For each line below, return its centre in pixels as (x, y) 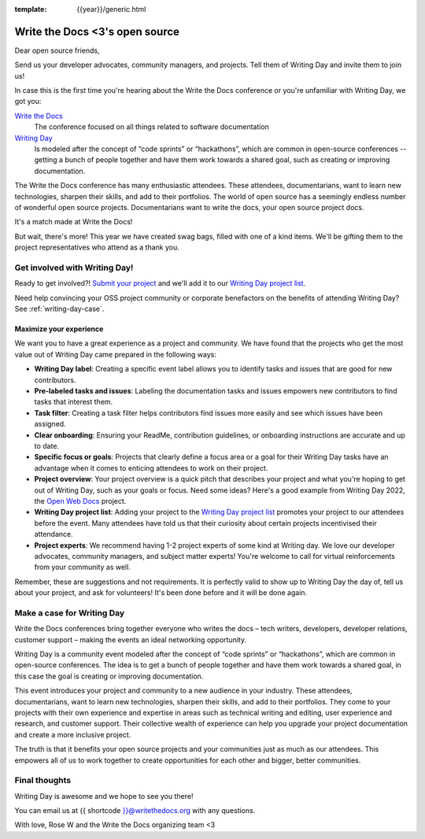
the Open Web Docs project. (80, 501)
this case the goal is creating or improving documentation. (109, 676)
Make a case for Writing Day (70, 612)
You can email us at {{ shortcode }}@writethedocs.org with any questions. (135, 811)
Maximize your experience (59, 329)
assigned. (50, 424)
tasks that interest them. (74, 402)
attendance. (54, 534)
